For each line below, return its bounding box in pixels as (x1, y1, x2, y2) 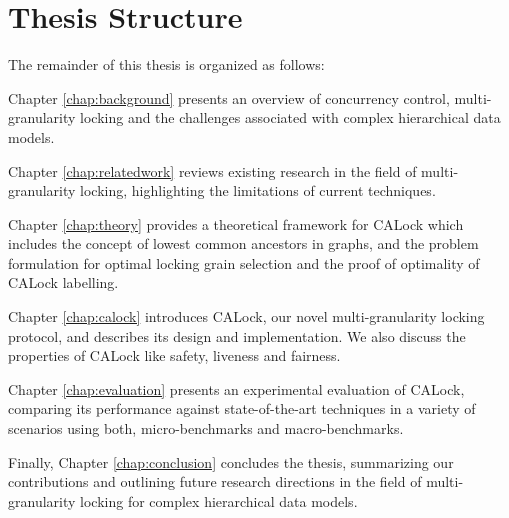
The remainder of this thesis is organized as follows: (8, 54, 325, 75)
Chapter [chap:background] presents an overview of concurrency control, (8, 87, 450, 108)
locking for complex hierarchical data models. (80, 490, 358, 511)
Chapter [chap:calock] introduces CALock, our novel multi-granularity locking (8, 306, 485, 327)
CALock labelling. (8, 272, 119, 293)
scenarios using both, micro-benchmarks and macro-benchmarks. (8, 418, 404, 439)
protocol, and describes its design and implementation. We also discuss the (8, 325, 466, 346)
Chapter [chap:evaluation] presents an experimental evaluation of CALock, (8, 378, 465, 399)
